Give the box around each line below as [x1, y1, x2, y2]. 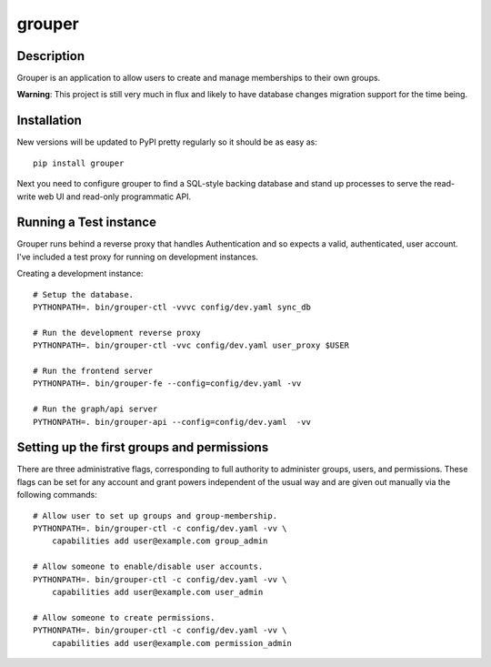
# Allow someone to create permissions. [33, 612, 215, 622]
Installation [16, 113, 82, 128]
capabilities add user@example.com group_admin [51, 536, 268, 546]
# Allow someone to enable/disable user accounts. [33, 561, 264, 572]
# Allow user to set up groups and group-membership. [33, 510, 277, 520]
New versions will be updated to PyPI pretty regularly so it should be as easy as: [16, 136, 318, 147]
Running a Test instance [16, 215, 156, 230]
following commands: [16, 490, 97, 500]
